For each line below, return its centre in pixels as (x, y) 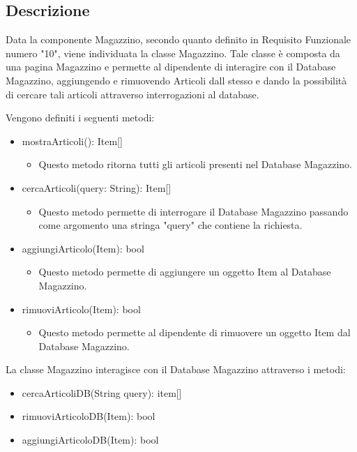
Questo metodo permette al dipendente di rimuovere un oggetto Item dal (195, 332)
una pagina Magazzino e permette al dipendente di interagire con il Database (171, 67)
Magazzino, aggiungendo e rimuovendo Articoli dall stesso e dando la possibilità (176, 80)
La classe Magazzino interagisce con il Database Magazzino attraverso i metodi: (176, 369)
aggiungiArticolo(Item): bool (83, 248)
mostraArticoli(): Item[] (72, 141)
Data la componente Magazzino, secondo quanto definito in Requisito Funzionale (178, 39)
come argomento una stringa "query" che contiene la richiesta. (170, 225)
